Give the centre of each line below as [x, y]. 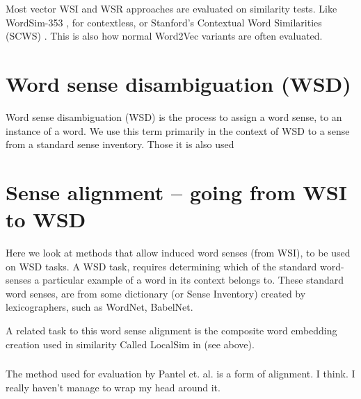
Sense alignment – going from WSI [176, 192]
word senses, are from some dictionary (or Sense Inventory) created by [156, 293]
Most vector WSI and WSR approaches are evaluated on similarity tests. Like [171, 8]
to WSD [46, 219]
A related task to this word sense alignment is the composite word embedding [171, 330]
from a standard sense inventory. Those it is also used [120, 144]
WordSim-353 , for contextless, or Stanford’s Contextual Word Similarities [164, 22]
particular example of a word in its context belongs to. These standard [193, 280]
